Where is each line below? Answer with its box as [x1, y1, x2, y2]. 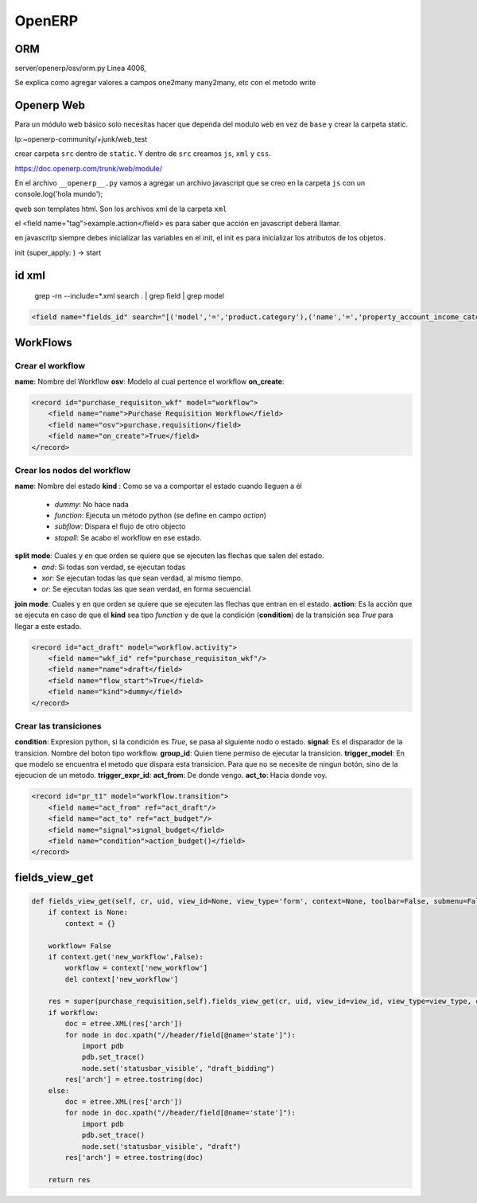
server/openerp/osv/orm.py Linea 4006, [14, 64, 147, 73]
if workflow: [48, 1008, 99, 1017]
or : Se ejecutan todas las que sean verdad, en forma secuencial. [41, 584, 253, 594]
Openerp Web [14, 99, 85, 112]
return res [48, 1175, 91, 1184]
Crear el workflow [14, 360, 86, 371]
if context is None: [48, 908, 129, 917]
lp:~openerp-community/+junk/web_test [14, 134, 147, 143]
